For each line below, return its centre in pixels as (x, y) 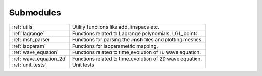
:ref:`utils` (23, 27)
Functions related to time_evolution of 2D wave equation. (137, 59)
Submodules (35, 13)
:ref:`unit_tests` (29, 65)
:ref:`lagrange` (28, 33)
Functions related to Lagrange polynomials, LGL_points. (136, 33)
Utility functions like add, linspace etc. (116, 27)
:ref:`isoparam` (29, 46)
